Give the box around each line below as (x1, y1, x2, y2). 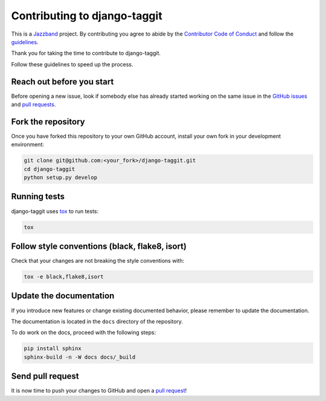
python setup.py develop (24, 174, 98, 181)
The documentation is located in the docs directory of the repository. (11, 318, 184, 325)
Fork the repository (11, 117, 85, 127)
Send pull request (11, 371, 80, 382)
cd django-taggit (24, 165, 75, 172)
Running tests (11, 191, 65, 202)
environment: (11, 141, 45, 148)
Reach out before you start (11, 76, 114, 87)
